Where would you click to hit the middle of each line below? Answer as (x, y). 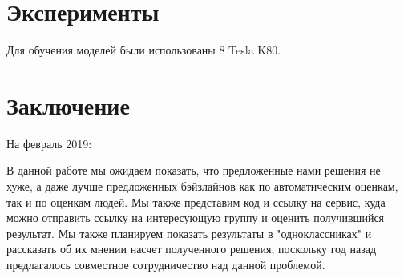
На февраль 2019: (49, 143)
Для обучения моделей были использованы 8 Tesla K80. (144, 50)
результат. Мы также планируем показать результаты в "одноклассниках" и (189, 233)
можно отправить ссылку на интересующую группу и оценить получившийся (196, 218)
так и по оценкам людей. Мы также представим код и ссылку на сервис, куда (196, 201)
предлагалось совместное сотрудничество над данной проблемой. (166, 264)
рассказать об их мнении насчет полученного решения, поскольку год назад (192, 249)
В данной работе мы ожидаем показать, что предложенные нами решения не (194, 170)
